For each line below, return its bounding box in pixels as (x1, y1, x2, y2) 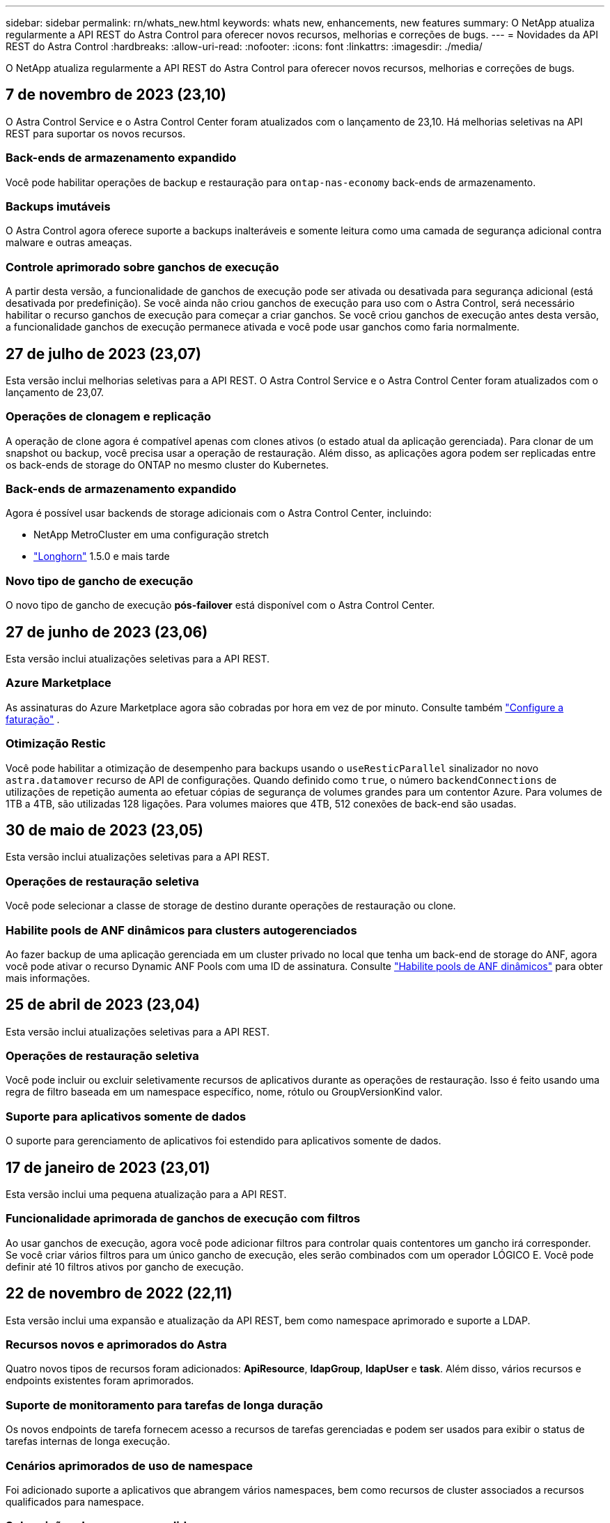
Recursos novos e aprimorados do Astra (6, 1338, 227, 1352)
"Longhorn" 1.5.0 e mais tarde (33, 550, 170, 563)
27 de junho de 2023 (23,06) (6, 623, 208, 641)
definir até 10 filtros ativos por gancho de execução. (6, 1260, 244, 1273)
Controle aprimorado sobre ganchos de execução (6, 259, 279, 274)
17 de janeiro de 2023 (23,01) (6, 1158, 210, 1176)
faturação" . (6, 713, 60, 725)
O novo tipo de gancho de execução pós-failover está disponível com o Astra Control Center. (6, 599, 435, 612)
